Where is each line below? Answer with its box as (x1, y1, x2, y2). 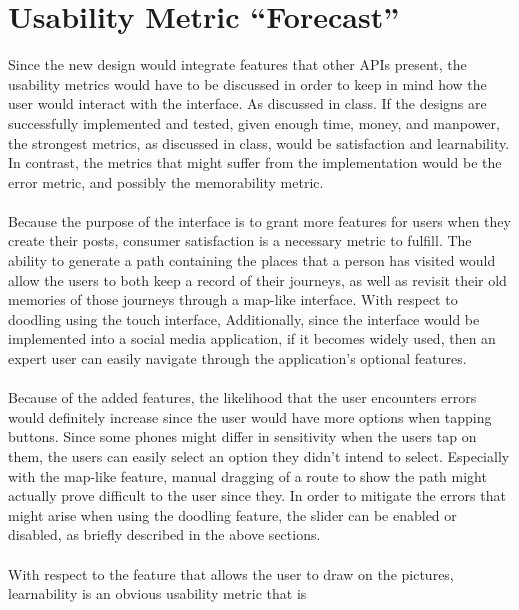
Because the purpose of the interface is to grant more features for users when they (8, 210, 511, 231)
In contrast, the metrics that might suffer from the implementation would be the (8, 152, 502, 173)
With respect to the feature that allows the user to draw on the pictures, (8, 563, 454, 584)
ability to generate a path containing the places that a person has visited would (8, 250, 496, 271)
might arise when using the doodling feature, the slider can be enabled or (8, 504, 457, 525)
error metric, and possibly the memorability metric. (8, 171, 324, 192)
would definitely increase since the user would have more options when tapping (8, 406, 492, 427)
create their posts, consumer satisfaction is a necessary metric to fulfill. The (8, 230, 472, 251)
